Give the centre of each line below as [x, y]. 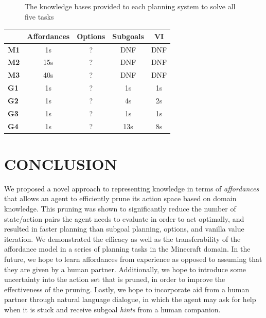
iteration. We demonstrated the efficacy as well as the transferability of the [122, 238]
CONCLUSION [61, 163]
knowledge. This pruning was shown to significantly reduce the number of [120, 208]
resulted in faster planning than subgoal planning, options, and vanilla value [124, 229]
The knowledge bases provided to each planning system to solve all [130, 6]
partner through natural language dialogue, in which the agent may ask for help [130, 299]
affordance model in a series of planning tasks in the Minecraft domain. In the [127, 249]
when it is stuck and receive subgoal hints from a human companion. [112, 309]
